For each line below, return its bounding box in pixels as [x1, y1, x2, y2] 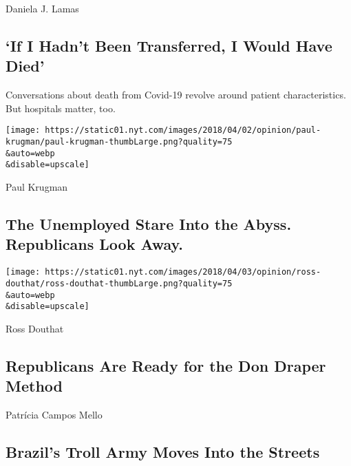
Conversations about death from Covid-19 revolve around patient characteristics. [6, 87, 346, 102]
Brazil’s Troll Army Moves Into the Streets [6, 441, 320, 462]
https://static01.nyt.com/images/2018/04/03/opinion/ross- [45, 267, 321, 277]
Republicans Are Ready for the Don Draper [6, 354, 326, 376]
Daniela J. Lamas [6, 1, 79, 15]
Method [6, 375, 63, 396]
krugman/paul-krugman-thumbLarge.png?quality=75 [6, 137, 233, 147]
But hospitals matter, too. [6, 100, 116, 115]
